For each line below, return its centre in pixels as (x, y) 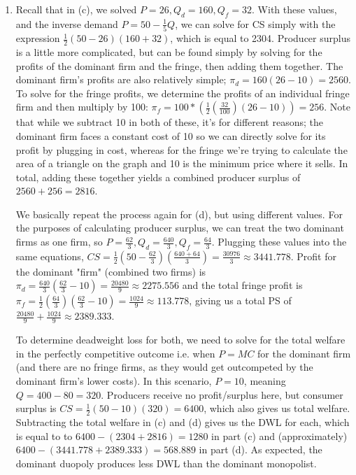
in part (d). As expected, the (261, 449)
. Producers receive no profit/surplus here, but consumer (222, 394)
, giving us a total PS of (240, 300)
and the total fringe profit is (242, 285)
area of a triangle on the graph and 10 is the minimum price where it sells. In (182, 163)
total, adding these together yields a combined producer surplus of (158, 177)
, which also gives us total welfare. (277, 408)
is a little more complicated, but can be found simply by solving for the (169, 51)
